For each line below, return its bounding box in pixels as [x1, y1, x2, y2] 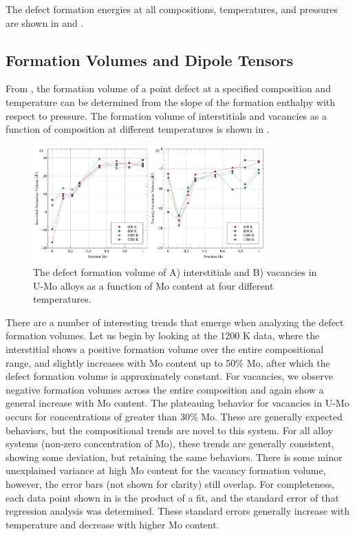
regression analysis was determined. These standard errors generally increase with [6, 504, 349, 518]
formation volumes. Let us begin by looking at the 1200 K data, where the [6, 328, 320, 343]
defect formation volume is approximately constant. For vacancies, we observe [6, 369, 333, 383]
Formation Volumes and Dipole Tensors [6, 49, 294, 70]
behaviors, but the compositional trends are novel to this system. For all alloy [6, 422, 334, 437]
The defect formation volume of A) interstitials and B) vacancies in [33, 265, 317, 279]
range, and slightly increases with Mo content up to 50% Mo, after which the [6, 355, 330, 369]
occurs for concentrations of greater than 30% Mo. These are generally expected [6, 409, 343, 424]
